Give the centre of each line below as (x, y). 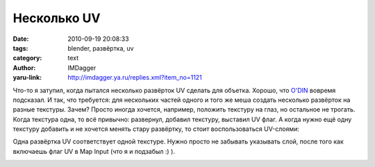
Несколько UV (57, 18)
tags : (20, 48)
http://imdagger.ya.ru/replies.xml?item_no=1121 (135, 78)
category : (27, 58)
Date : (21, 39)
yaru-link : (27, 78)
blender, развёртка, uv (101, 48)
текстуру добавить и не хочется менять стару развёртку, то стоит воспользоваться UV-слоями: (156, 129)
